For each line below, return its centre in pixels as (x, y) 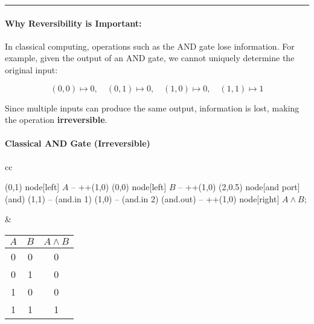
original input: (31, 69)
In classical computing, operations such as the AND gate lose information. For (150, 46)
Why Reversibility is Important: (73, 23)
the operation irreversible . (56, 120)
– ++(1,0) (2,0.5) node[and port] (239, 187)
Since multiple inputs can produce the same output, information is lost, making (152, 107)
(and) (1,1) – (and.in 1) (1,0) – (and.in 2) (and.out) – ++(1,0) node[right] (142, 198)
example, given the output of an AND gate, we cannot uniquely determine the (150, 58)
